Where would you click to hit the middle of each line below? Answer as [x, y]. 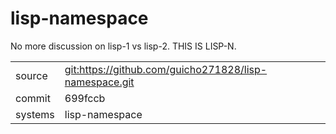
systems [35, 114]
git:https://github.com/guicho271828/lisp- [166, 69]
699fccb [85, 98]
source [31, 75]
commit [33, 98]
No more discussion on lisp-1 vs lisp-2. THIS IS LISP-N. [123, 46]
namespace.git [99, 82]
